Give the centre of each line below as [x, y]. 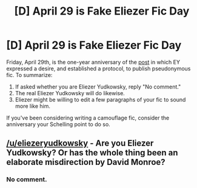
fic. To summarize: [29, 75]
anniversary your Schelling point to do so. [58, 124]
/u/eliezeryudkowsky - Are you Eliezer [80, 143]
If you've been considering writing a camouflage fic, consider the [88, 118]
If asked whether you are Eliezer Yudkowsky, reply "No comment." [98, 87]
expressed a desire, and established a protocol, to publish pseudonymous [98, 69]
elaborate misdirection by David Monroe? [86, 162]
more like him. [32, 106]
